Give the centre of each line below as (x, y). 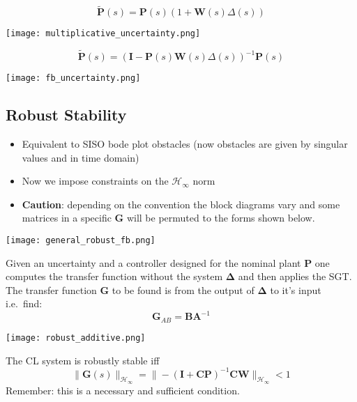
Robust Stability (66, 115)
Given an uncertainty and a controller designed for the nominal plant (153, 262)
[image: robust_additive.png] (76, 338)
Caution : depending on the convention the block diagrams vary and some (181, 204)
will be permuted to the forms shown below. (221, 218)
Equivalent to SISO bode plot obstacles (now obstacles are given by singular (185, 143)
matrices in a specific (67, 218)
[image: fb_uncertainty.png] (73, 78)
